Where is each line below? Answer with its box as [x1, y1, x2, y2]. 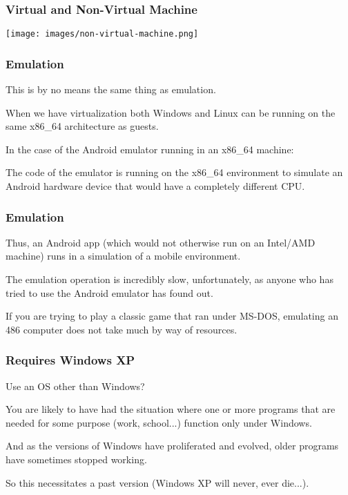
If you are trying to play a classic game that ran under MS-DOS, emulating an [6, 309, 338, 323]
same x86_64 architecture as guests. [6, 119, 159, 133]
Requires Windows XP [6, 351, 135, 369]
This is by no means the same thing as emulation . [6, 82, 216, 97]
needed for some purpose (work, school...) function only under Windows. [6, 415, 312, 429]
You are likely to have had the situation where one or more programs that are [6, 402, 336, 416]
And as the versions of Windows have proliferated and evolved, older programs [6, 438, 339, 453]
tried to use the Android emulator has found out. [6, 285, 213, 300]
